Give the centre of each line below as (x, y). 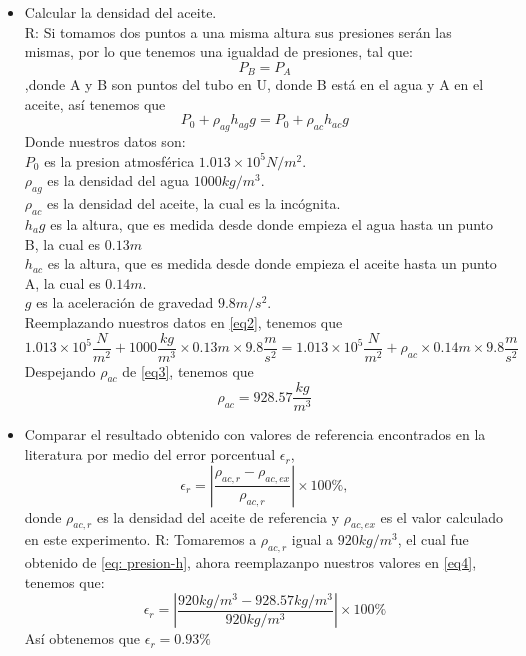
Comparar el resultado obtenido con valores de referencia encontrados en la (255, 434)
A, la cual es (62, 282)
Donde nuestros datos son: (105, 141)
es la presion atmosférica (119, 160)
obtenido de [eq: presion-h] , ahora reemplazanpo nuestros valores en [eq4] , (250, 562)
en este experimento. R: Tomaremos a (140, 539)
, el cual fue (433, 539)
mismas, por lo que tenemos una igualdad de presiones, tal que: (218, 51)
